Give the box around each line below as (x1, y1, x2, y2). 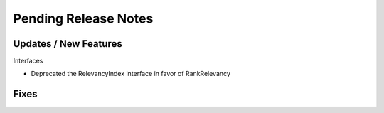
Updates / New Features (13, 38, 122, 50)
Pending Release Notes (13, 11, 154, 26)
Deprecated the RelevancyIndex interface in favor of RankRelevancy (31, 70, 231, 78)
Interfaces (13, 57, 43, 65)
